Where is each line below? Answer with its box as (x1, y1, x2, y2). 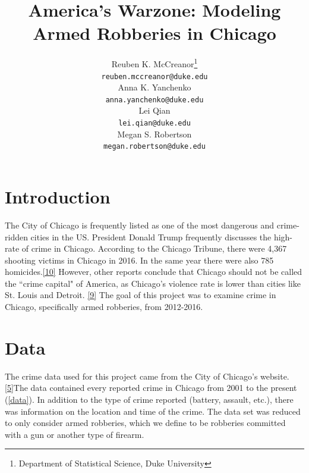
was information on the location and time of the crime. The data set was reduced (5, 405, 301, 417)
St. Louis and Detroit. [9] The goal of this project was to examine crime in (5, 289, 276, 301)
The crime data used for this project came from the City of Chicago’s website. (5, 369, 289, 382)
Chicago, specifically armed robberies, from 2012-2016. (5, 300, 203, 313)
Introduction (5, 184, 111, 208)
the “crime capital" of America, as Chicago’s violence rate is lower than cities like (5, 277, 301, 289)
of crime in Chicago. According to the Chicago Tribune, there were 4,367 (21, 242, 287, 255)
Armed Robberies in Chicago (33, 21, 276, 45)
